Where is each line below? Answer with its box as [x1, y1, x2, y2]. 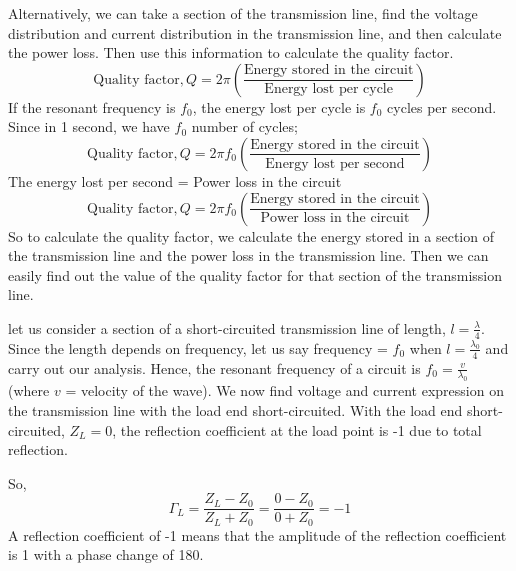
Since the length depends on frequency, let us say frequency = [8, 337, 388, 358]
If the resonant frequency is [8, 96, 176, 117]
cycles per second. [387, 96, 497, 117]
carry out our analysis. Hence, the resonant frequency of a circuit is [8, 357, 421, 378]
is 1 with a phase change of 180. [8, 544, 204, 565]
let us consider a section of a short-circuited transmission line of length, [8, 317, 446, 338]
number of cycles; [191, 116, 298, 137]
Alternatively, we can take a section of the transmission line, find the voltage [8, 3, 478, 23]
